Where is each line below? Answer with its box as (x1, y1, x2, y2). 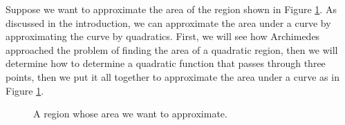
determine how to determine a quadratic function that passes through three (6, 56, 326, 70)
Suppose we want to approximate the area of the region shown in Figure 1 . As (6, 2, 337, 16)
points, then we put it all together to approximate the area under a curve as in (6, 69, 339, 84)
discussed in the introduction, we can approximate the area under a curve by (6, 15, 331, 30)
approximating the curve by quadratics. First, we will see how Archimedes (6, 29, 320, 44)
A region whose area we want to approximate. (33, 106, 227, 121)
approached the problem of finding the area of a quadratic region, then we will (6, 42, 338, 57)
